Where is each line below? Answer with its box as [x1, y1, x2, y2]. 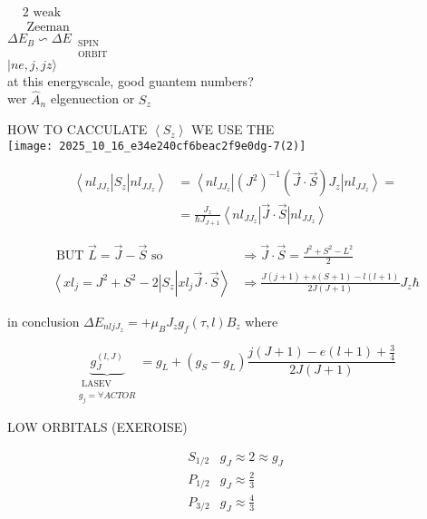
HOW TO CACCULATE [7, 120, 148, 139]
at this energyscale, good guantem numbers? [7, 71, 254, 90]
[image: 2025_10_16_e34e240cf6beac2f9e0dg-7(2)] [7, 139, 306, 152]
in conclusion [7, 311, 80, 330]
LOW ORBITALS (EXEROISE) [7, 417, 188, 436]
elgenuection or [50, 89, 135, 108]
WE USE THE [191, 120, 275, 139]
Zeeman [26, 21, 70, 34]
